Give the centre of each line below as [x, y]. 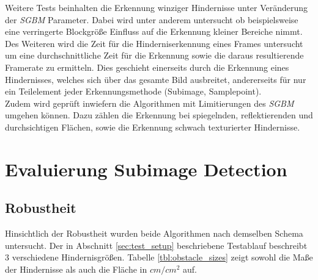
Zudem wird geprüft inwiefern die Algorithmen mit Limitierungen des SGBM [150, 103]
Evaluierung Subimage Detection [146, 169]
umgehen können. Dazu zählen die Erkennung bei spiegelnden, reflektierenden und [159, 115]
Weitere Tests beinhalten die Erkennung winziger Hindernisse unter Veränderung [157, 7]
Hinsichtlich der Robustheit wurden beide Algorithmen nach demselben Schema [154, 233]
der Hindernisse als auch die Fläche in [76, 269]
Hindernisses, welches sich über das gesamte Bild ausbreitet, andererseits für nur [156, 79]
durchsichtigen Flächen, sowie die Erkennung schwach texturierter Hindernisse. [153, 127]
